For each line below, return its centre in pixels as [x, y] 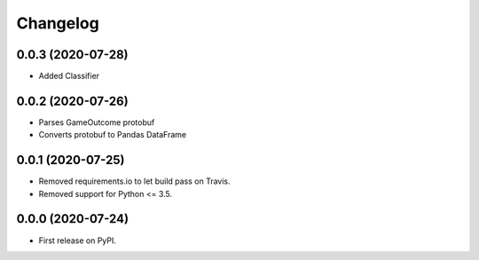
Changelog [58, 23]
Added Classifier [69, 76]
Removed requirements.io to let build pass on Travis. [134, 181]
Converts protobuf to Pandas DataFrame [113, 135]
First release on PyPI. [78, 240]
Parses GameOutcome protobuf [97, 122]
